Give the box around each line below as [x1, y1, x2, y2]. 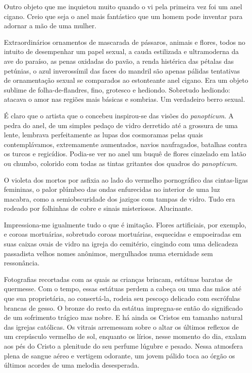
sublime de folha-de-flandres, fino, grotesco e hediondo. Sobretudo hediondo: [4, 84, 230, 94]
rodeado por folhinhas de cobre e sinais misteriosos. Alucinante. [4, 203, 193, 213]
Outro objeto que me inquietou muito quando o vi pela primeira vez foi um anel [4, 1, 242, 11]
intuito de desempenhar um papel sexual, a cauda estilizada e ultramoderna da [4, 46, 239, 56]
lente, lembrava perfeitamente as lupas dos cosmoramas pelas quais [4, 130, 203, 140]
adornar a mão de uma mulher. [4, 20, 97, 31]
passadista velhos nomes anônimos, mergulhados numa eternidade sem [4, 248, 213, 258]
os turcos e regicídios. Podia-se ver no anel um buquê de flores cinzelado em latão [4, 149, 246, 159]
